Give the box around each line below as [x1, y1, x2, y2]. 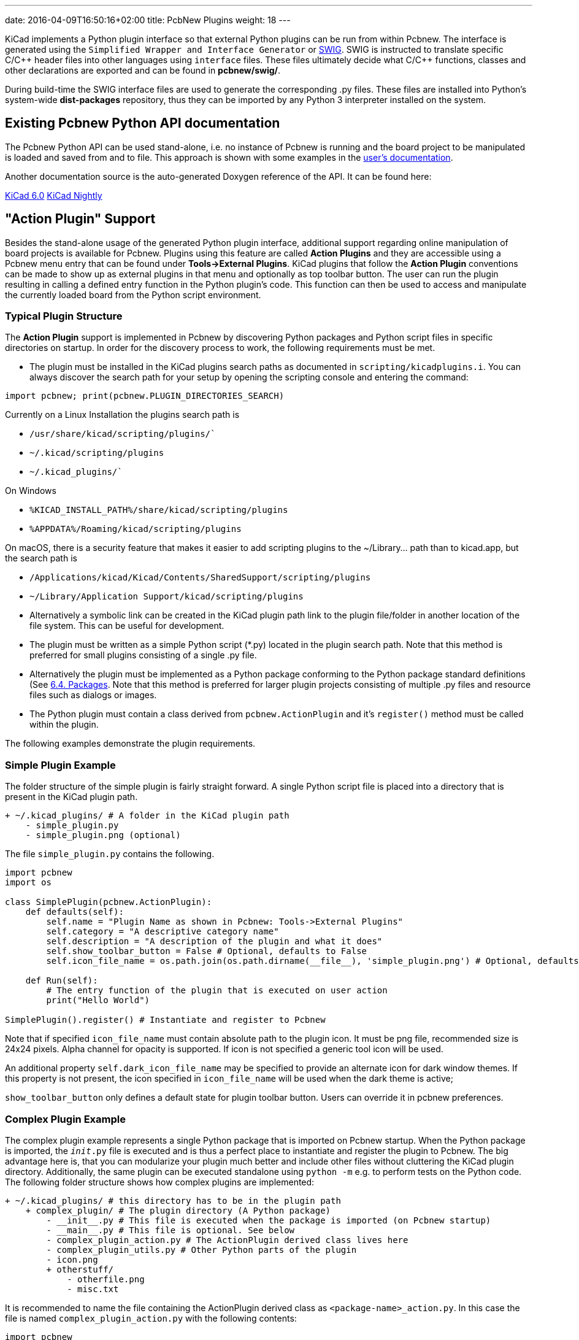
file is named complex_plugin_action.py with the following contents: [5, 1312, 297, 1323]
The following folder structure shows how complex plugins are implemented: [5, 1176, 315, 1187]
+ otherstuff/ [46, 1264, 114, 1274]
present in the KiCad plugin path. [5, 791, 138, 803]
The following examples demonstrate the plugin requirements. [5, 738, 256, 749]
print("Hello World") [46, 995, 150, 1006]
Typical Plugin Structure [5, 310, 123, 323]
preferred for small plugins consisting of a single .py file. [29, 650, 257, 661]
